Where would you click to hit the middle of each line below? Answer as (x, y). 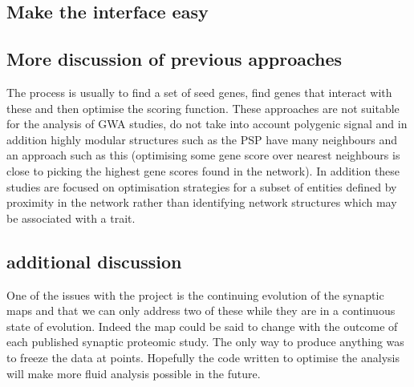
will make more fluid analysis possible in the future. (134, 373)
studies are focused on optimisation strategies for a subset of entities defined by (202, 186)
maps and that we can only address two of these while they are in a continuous (201, 310)
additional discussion (94, 261)
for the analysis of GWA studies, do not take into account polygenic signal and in (207, 124)
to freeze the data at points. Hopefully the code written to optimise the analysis (203, 357)
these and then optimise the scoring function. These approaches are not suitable (203, 108)
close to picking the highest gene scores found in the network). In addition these (203, 170)
